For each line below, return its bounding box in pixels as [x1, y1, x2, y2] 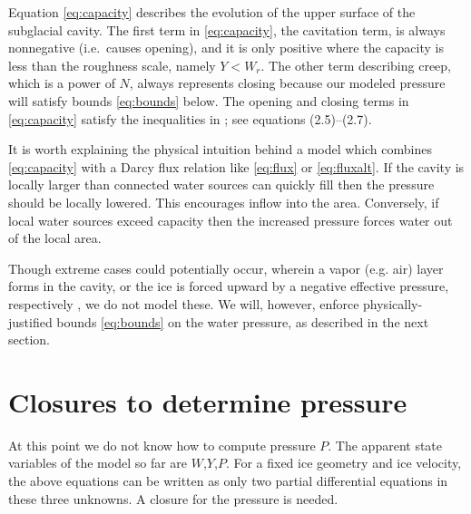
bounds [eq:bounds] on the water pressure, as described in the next [56, 312, 429, 331]
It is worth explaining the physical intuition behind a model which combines [8, 140, 432, 159]
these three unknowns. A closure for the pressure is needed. [8, 489, 339, 508]
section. [8, 330, 50, 349]
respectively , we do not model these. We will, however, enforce [8, 294, 359, 313]
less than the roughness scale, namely [8, 55, 216, 74]
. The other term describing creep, [260, 55, 452, 74]
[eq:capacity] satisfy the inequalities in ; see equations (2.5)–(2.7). [8, 109, 372, 128]
